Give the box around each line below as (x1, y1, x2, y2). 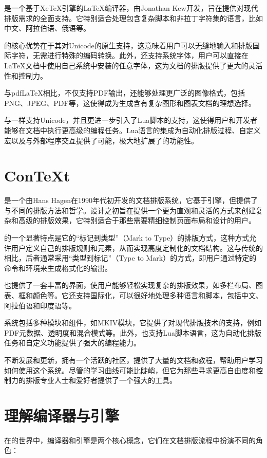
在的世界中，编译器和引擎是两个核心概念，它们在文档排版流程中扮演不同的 (4, 434, 256, 445)
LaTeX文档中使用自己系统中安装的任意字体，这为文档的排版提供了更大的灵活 (4, 60, 263, 70)
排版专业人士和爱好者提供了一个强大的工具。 (25, 375, 177, 386)
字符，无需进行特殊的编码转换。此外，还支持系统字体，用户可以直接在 (11, 50, 249, 61)
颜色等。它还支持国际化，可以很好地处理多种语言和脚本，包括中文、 (32, 290, 263, 300)
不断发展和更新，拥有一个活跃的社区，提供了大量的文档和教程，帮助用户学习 (4, 354, 263, 365)
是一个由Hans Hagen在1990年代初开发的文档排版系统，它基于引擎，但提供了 (4, 195, 258, 206)
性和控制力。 (4, 70, 47, 81)
